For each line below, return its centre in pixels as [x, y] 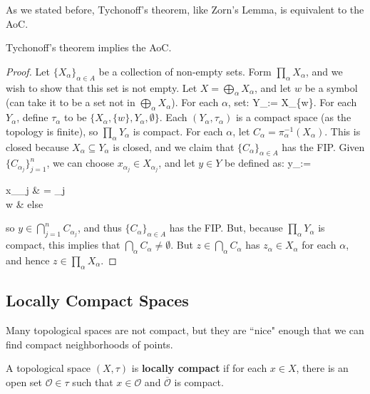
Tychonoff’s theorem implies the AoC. [89, 47]
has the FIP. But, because [226, 228]
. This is [343, 131]
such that [93, 382]
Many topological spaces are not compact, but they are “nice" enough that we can [185, 330]
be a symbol [331, 87]
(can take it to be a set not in [71, 102]
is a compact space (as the [293, 117]
